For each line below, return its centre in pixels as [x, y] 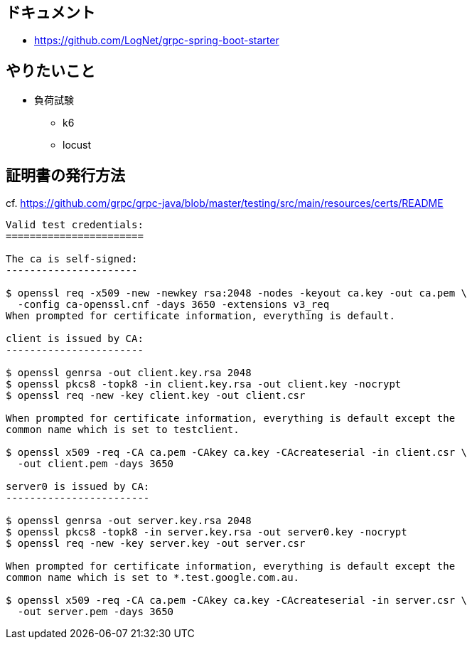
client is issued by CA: [75, 339]
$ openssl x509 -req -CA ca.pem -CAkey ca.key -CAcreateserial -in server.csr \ [237, 601]
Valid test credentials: [75, 225]
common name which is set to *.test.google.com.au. [153, 578]
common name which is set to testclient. [123, 430]
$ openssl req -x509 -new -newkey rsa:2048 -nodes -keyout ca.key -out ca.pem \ [237, 293]
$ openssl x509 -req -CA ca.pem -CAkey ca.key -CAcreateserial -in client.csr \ [237, 453]
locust [77, 145]
